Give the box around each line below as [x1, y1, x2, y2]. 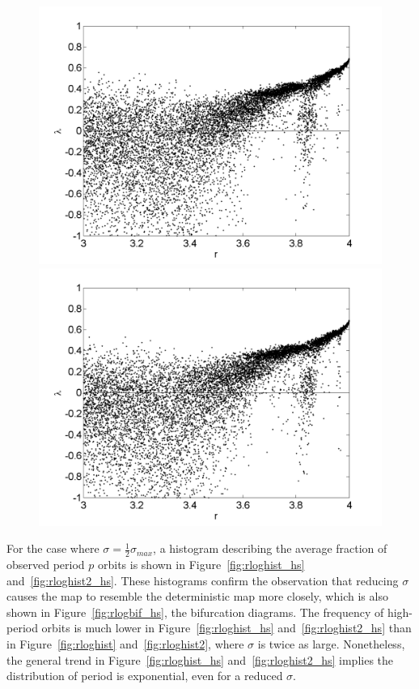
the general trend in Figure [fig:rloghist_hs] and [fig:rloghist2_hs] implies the [6, 651, 394, 668]
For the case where [6, 540, 99, 557]
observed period [6, 556, 85, 573]
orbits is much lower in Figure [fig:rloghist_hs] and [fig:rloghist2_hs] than [41, 619, 412, 636]
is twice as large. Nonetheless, [257, 635, 405, 652]
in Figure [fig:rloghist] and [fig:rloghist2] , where [6, 635, 244, 652]
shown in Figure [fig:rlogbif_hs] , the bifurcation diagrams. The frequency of [6, 603, 384, 620]
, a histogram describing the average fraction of [153, 540, 387, 557]
